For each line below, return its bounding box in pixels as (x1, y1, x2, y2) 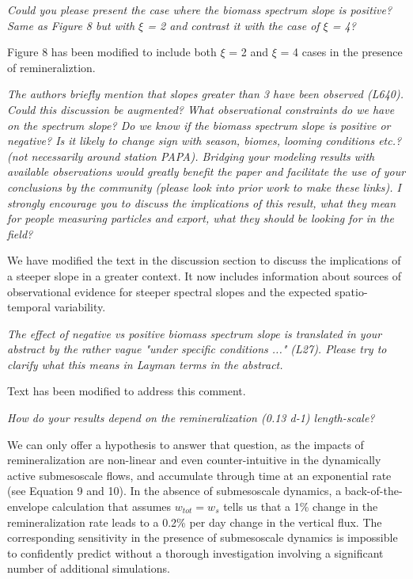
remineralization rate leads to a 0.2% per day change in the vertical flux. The (7, 513, 382, 530)
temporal (7, 299, 51, 315)
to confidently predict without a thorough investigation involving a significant (7, 544, 384, 561)
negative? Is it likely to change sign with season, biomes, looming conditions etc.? (7, 132, 402, 149)
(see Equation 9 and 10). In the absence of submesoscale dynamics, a (7, 482, 342, 499)
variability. (54, 299, 106, 315)
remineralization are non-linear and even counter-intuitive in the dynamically (7, 451, 381, 468)
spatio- (335, 283, 368, 299)
